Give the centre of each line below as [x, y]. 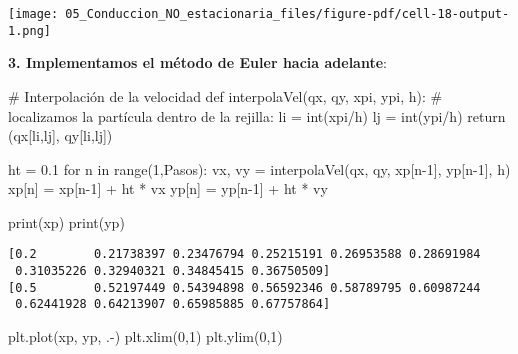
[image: [33, 14]
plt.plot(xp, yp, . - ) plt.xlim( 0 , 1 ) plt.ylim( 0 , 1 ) [145, 336]
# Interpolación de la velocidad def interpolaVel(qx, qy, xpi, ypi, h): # [225, 95]
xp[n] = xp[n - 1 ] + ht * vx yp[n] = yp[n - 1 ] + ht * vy [168, 188]
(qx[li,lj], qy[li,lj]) [60, 135]
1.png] [29, 30]
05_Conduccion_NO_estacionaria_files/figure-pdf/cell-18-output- [287, 14]
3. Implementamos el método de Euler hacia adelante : [197, 62]
